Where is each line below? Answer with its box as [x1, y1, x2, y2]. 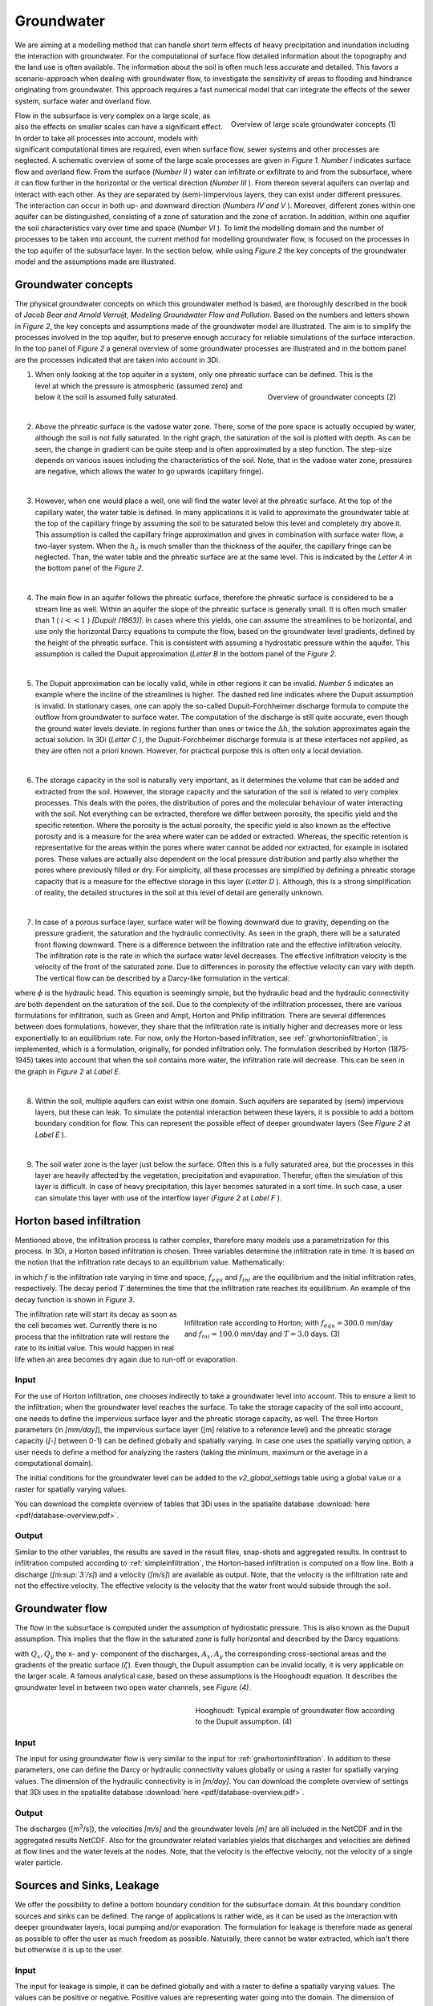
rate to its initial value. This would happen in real [14, 1343, 174, 1353]
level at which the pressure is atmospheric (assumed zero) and [34, 381, 243, 391]
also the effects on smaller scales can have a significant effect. [14, 122, 224, 132]
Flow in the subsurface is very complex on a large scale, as [14, 111, 211, 120]
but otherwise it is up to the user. [14, 1944, 123, 1954]
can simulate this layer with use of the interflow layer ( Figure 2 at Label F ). [34, 1192, 282, 1203]
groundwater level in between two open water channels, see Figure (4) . [14, 1682, 252, 1692]
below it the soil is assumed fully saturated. [34, 392, 178, 401]
